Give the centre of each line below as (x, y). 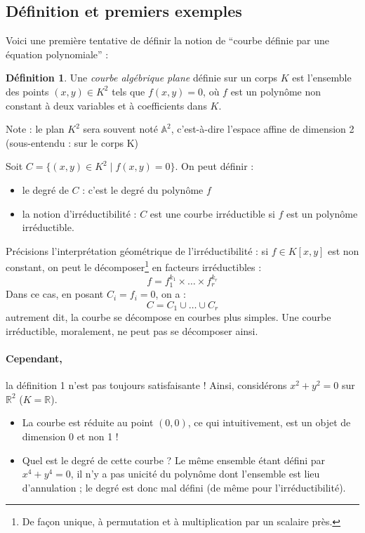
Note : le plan (35, 129)
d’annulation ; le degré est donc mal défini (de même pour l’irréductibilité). (184, 487)
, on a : (171, 294)
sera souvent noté (120, 129)
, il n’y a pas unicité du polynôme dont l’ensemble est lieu (195, 474)
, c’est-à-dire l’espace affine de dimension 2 (263, 129)
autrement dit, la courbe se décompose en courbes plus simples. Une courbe (168, 317)
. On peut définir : (214, 166)
